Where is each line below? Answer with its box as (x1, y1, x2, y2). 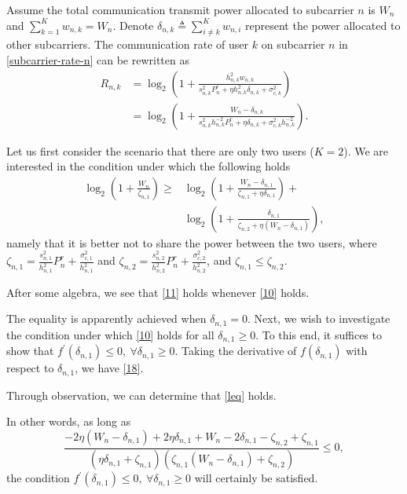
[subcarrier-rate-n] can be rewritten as (6, 51, 189, 68)
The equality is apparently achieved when (6, 310, 207, 327)
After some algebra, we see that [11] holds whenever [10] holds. (6, 284, 310, 300)
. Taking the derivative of (174, 342, 297, 359)
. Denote (112, 16, 154, 33)
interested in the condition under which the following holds (6, 158, 291, 174)
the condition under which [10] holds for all (6, 326, 214, 342)
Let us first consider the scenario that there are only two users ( (6, 142, 314, 159)
